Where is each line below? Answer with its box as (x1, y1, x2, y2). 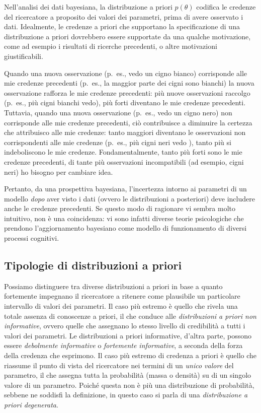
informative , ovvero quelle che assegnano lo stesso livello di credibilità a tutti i (4, 320, 245, 331)
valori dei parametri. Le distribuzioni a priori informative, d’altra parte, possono (4, 330, 252, 340)
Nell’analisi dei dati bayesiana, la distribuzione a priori (4, 2, 172, 12)
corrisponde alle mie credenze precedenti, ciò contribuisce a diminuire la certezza (4, 117, 252, 127)
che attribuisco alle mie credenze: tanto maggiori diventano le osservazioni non (4, 127, 246, 137)
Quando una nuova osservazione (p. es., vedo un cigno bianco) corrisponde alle (4, 67, 247, 78)
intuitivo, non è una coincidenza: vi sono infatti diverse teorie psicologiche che (4, 213, 244, 223)
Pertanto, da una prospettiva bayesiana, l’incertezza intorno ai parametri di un (4, 183, 247, 194)
